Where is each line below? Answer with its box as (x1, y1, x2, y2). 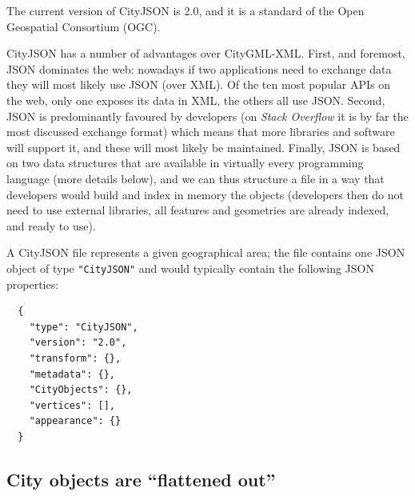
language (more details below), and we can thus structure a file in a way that (6, 170, 385, 186)
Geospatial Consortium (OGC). (6, 18, 161, 34)
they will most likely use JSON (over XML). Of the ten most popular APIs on (6, 76, 391, 93)
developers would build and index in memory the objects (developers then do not (6, 186, 404, 202)
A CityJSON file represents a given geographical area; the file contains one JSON (6, 244, 405, 261)
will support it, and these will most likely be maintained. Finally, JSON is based (6, 138, 401, 155)
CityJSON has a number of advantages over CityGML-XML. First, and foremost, (6, 45, 405, 62)
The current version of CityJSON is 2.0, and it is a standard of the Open (6, 2, 365, 18)
